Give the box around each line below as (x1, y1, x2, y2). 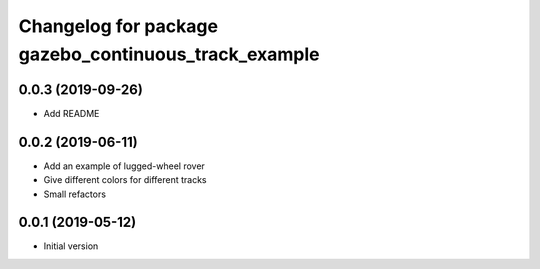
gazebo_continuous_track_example (18, 43, 320, 65)
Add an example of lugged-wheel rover (43, 160, 205, 172)
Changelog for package (18, 15, 219, 37)
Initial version (43, 240, 99, 252)
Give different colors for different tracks (43, 174, 207, 186)
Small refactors (43, 188, 107, 200)
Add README (43, 107, 100, 119)
